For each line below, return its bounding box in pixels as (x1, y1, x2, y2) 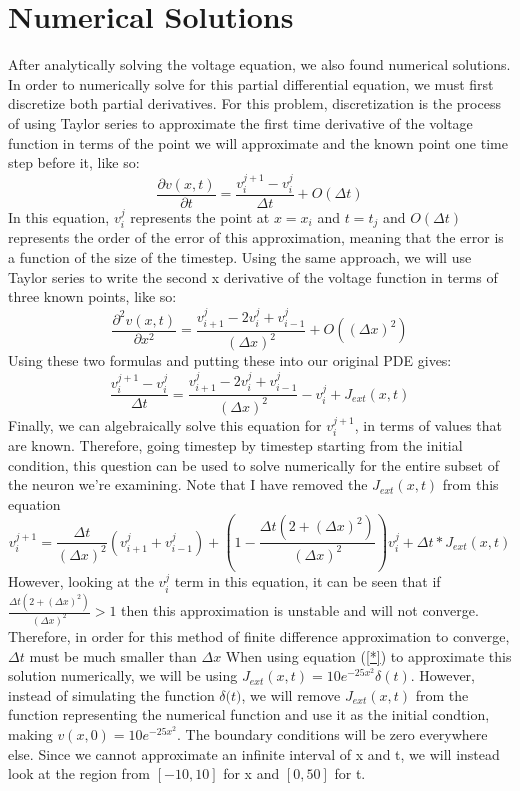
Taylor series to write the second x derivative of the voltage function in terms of (8, 266, 498, 287)
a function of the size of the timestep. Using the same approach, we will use (8, 247, 472, 267)
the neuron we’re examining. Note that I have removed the (8, 474, 368, 495)
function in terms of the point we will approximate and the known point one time (8, 132, 508, 153)
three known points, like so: (8, 286, 177, 307)
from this (442, 474, 499, 495)
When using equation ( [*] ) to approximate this (225, 645, 512, 666)
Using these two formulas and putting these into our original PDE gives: (8, 350, 452, 371)
